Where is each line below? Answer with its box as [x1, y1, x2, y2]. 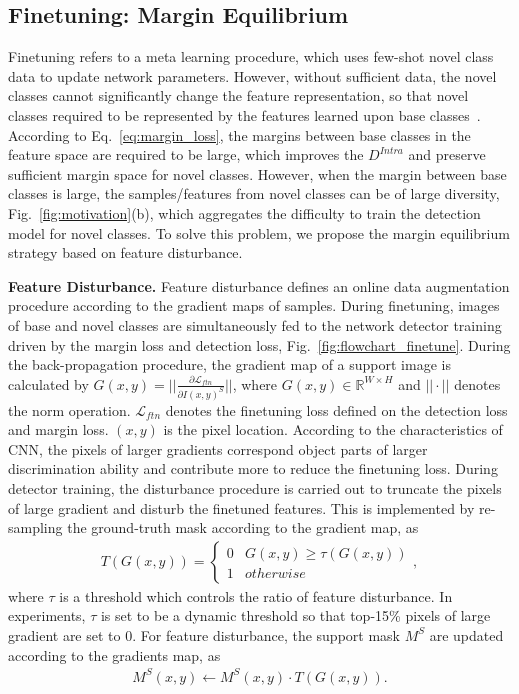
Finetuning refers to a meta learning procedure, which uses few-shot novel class [8, 46, 494, 67]
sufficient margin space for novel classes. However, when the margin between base [8, 163, 507, 184]
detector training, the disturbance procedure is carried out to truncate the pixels [8, 477, 502, 498]
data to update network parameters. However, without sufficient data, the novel [8, 65, 497, 86]
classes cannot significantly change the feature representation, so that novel [8, 85, 469, 106]
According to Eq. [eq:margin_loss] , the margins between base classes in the [8, 124, 471, 145]
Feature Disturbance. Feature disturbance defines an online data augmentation [8, 275, 510, 296]
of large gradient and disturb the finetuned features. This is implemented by [8, 497, 475, 518]
